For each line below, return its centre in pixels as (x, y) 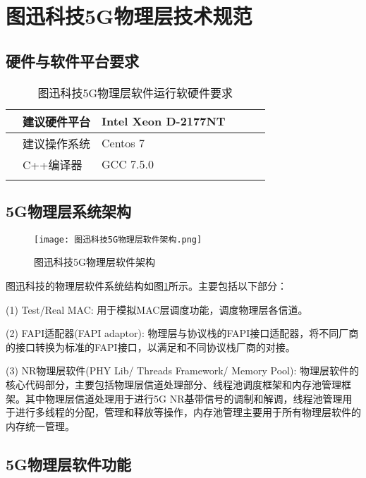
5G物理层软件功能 (69, 464)
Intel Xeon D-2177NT (164, 121)
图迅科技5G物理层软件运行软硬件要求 (135, 92)
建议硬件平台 (57, 121)
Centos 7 (123, 143)
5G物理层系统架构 (69, 210)
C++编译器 (53, 164)
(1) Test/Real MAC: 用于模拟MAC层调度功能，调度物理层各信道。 (157, 309)
